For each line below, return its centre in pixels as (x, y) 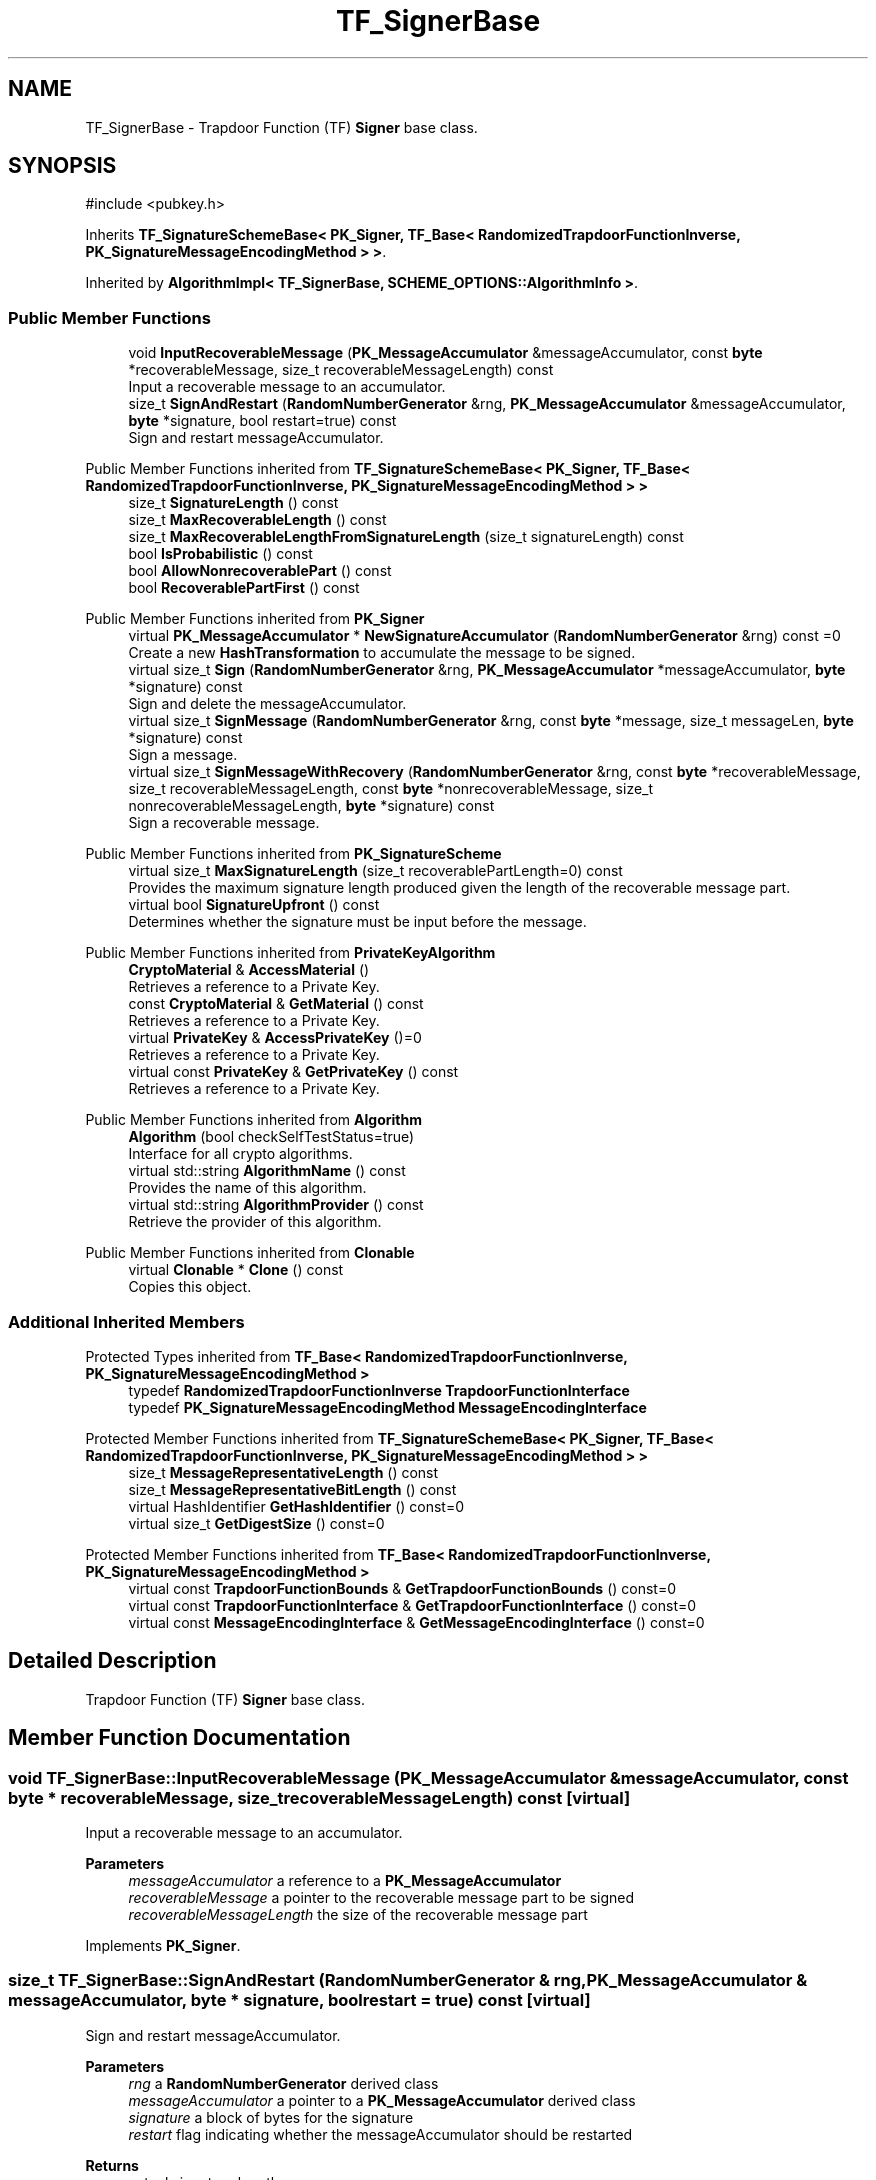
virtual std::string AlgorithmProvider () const (276, 1205)
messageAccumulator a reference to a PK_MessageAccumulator (345, 1880)
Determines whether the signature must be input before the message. (357, 922)
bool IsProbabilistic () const (220, 554)
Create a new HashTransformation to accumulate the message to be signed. (382, 653)
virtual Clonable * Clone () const (236, 1270)
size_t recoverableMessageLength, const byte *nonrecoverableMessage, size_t (391, 789)
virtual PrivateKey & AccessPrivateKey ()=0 (275, 1038)
